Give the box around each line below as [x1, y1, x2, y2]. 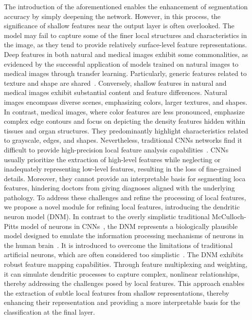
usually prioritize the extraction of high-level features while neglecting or [4, 154, 221, 164]
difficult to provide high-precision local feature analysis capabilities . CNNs [4, 144, 229, 154]
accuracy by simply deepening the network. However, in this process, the [4, 11, 221, 21]
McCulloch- [212, 211, 246, 222]
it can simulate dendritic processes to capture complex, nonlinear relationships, [4, 268, 240, 279]
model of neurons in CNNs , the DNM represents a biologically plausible [20, 221, 238, 231]
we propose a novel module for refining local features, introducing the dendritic [4, 202, 240, 212]
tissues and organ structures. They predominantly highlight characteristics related [4, 125, 249, 135]
